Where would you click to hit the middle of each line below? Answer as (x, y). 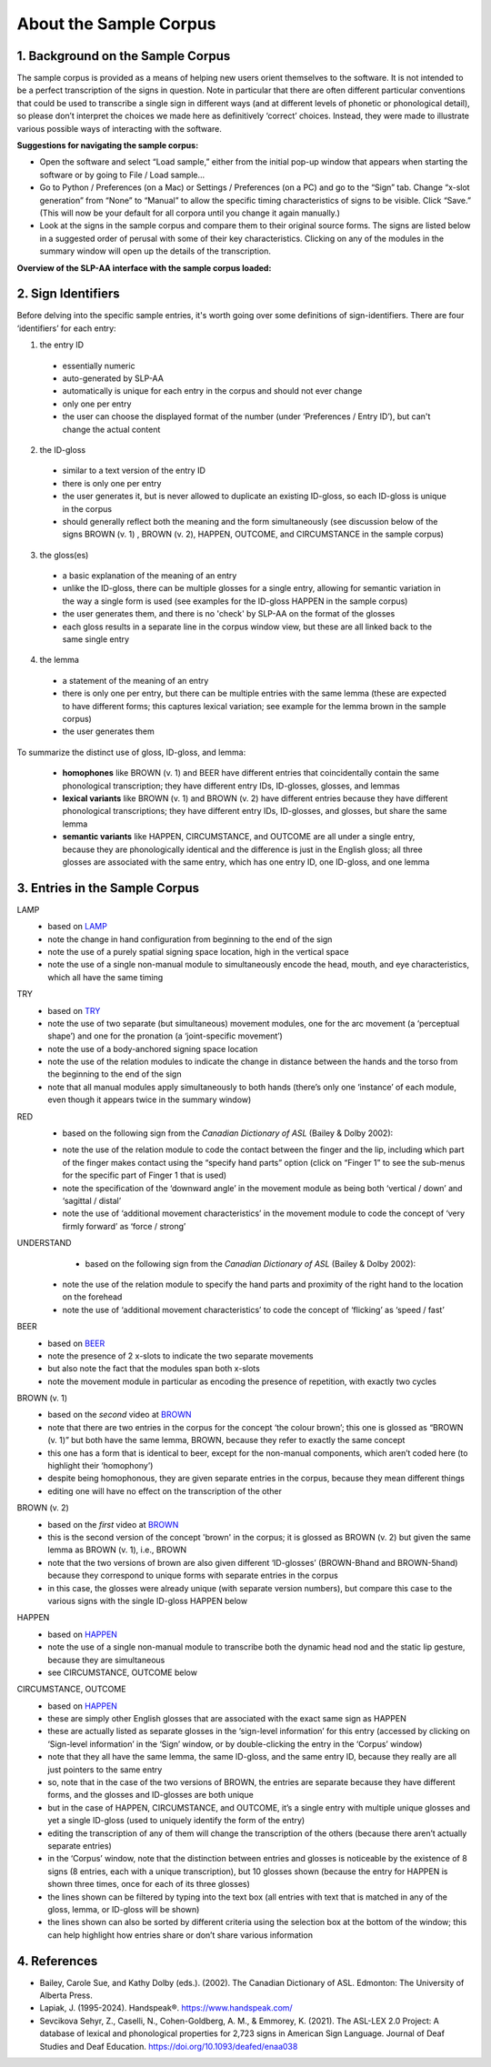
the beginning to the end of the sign (115, 1074)
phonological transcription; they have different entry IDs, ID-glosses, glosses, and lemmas (231, 786)
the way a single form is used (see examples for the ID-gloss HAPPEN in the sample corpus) (235, 601)
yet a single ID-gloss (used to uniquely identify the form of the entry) (176, 1821)
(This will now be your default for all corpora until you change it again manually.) (190, 213)
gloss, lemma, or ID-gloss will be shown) (124, 1909)
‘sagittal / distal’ (92, 1201)
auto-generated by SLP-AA (113, 378)
